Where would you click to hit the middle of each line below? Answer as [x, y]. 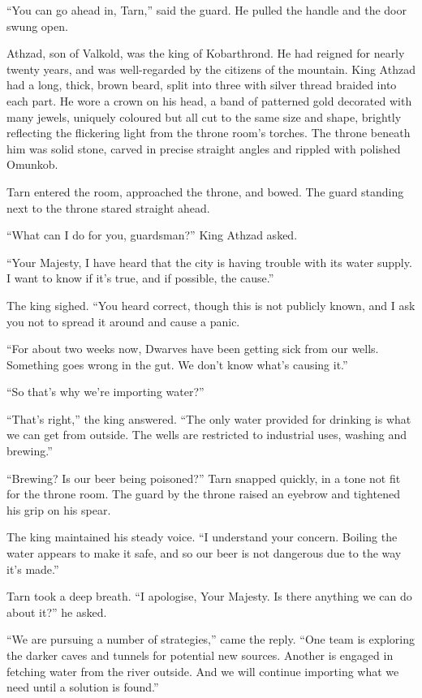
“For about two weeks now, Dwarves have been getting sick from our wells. [193, 349]
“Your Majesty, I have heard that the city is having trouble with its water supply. [209, 262]
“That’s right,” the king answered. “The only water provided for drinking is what [209, 418]
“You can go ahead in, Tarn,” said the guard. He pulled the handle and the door [207, 10]
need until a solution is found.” [83, 687]
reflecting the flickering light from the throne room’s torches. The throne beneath [209, 133]
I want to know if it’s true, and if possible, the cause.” [140, 278]
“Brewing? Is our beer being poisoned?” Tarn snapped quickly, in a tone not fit [204, 478]
